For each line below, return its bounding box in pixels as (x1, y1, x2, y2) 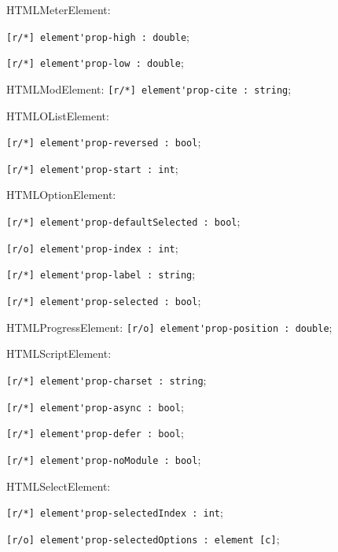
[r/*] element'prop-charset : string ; (6, 371, 207, 388)
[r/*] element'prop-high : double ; (6, 28, 189, 44)
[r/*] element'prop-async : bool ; (6, 398, 184, 414)
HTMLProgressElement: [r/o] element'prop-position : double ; (6, 318, 332, 335)
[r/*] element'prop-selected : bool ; (6, 293, 201, 309)
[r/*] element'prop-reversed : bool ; (6, 134, 201, 150)
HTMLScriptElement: (6, 345, 112, 362)
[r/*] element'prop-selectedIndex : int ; (6, 504, 223, 521)
